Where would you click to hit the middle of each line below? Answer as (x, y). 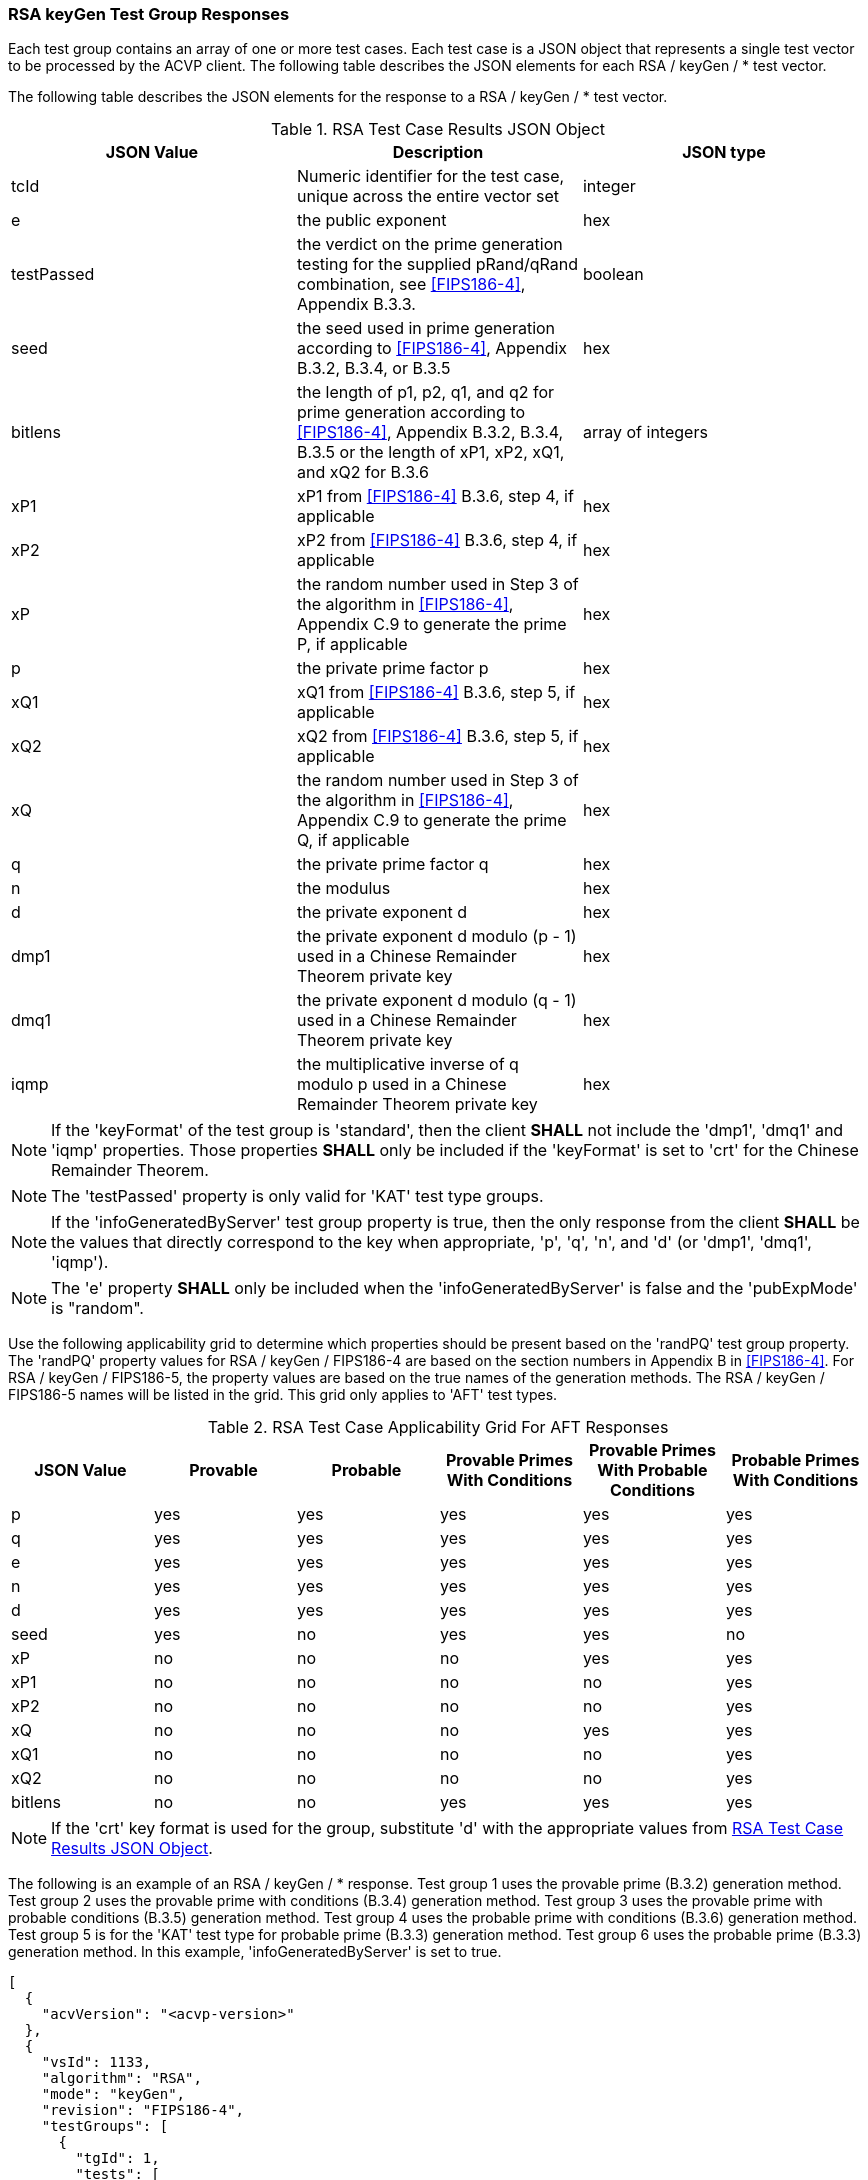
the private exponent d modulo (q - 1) (436, 1000)
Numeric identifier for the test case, (430, 176)
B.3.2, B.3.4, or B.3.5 (373, 368)
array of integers (645, 432)
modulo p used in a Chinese (401, 1084)
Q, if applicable (353, 840)
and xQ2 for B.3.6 (362, 472)
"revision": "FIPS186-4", (143, 2110)
